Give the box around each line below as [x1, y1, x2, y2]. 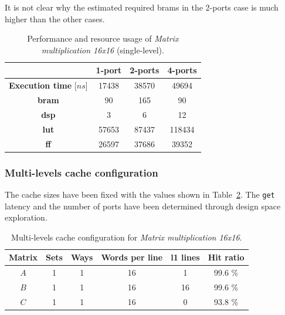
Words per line [101, 251, 163, 263]
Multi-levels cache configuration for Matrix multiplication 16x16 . [11, 231, 242, 243]
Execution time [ [9, 79, 77, 92]
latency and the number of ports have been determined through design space [5, 199, 281, 212]
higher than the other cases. [5, 12, 105, 25]
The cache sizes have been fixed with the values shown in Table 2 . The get [5, 188, 275, 200]
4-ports [167, 64, 197, 76]
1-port [96, 64, 122, 76]
